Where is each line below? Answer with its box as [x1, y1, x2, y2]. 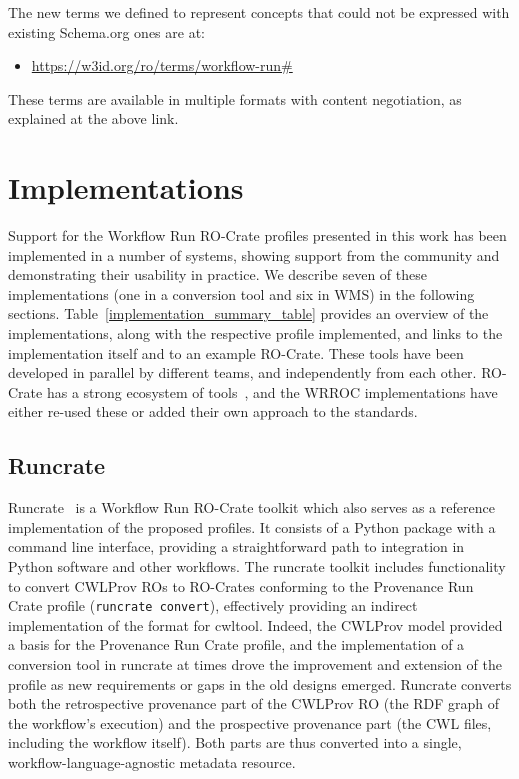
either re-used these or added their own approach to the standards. [8, 401, 418, 422]
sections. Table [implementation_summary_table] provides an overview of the [8, 303, 489, 324]
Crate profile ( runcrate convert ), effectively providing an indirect [8, 595, 418, 616]
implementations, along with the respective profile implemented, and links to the [8, 323, 503, 344]
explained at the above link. [8, 108, 179, 129]
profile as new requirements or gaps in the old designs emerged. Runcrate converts [8, 673, 512, 694]
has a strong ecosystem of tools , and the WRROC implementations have [46, 381, 498, 402]
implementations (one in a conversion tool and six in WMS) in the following [8, 283, 475, 304]
